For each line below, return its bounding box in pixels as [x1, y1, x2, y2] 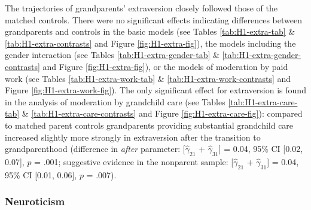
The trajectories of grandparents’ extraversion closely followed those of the [5, 2, 278, 14]
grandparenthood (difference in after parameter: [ [5, 142, 185, 155]
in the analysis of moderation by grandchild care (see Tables [5, 95, 225, 108]
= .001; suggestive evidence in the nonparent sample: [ [34, 155, 234, 168]
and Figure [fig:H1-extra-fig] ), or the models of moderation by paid [42, 60, 288, 72]
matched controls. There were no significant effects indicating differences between [5, 13, 302, 26]
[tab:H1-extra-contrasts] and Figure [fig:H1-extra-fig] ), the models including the [5, 36, 296, 49]
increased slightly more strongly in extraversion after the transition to [5, 130, 261, 143]
